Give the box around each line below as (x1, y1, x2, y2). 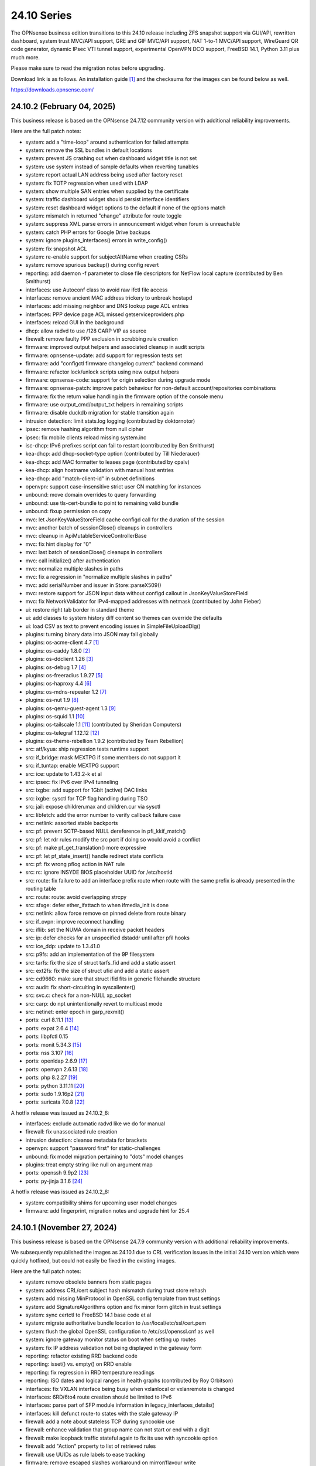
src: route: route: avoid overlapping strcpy (25, 893, 127, 900)
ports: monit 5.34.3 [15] (25, 1041, 82, 1048)
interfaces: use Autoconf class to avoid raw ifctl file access (25, 286, 168, 293)
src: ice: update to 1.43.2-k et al (25, 770, 102, 777)
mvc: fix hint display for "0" (25, 540, 92, 548)
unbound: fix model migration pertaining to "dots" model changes (25, 1153, 184, 1160)
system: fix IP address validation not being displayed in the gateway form (25, 1344, 202, 1351)
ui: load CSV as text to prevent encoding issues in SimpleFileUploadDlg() (25, 622, 201, 630)
